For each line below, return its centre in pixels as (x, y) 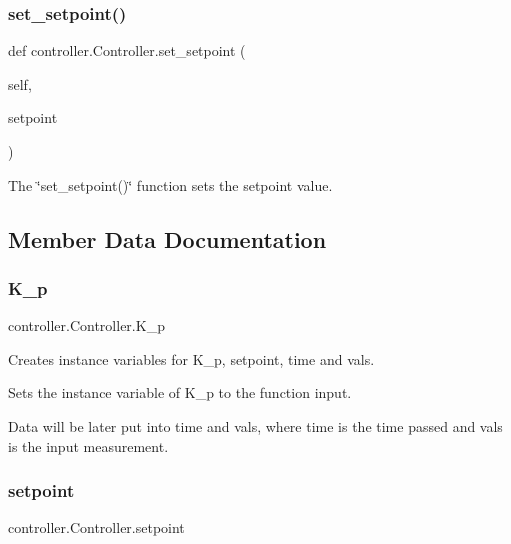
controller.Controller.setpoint (96, 527)
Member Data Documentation (167, 238)
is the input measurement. (88, 445)
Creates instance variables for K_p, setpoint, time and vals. (191, 358)
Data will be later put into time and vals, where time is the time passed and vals (255, 425)
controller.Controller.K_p (86, 325)
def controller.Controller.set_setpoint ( (127, 50)
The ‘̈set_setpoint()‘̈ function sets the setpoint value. (170, 184)
